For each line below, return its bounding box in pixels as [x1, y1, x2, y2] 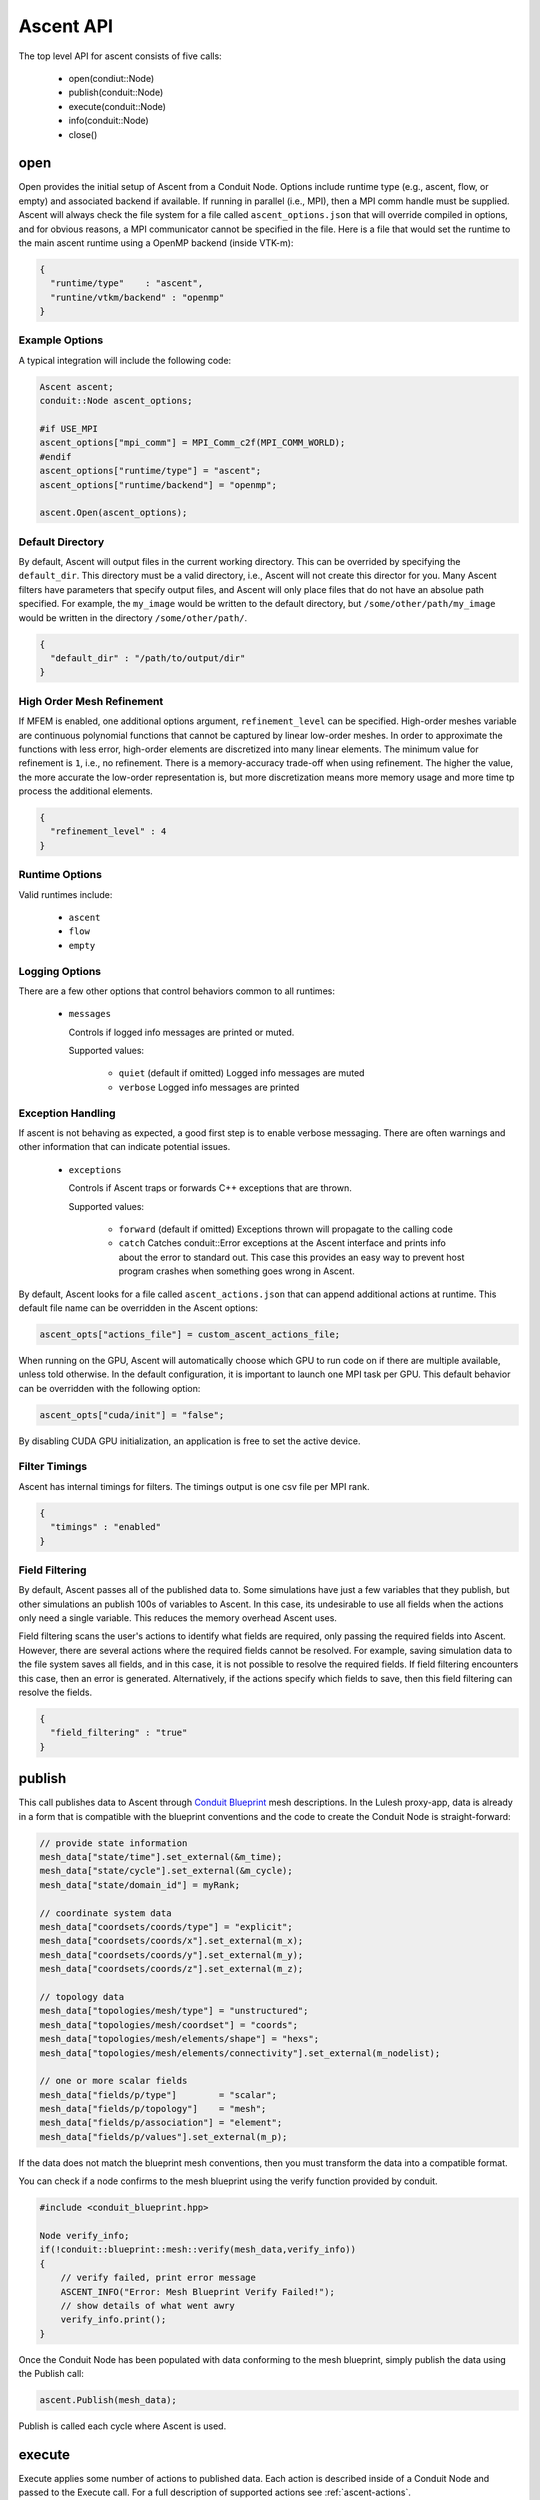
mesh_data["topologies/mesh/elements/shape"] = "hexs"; [39, 2033, 320, 2045]
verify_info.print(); [60, 2314, 167, 2325]
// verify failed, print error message [60, 2272, 257, 2284]
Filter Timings [18, 1460, 88, 1474]
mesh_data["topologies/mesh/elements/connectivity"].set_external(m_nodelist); [39, 2047, 441, 2059]
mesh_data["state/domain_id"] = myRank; [39, 1879, 240, 1890]
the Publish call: [18, 2368, 84, 2380]
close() [68, 128, 98, 140]
